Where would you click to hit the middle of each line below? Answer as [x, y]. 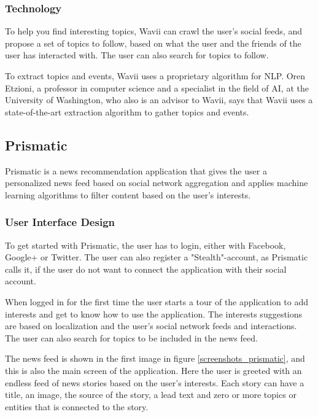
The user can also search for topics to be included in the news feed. [131, 337]
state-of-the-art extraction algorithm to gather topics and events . [127, 111]
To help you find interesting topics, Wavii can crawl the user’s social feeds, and [153, 31]
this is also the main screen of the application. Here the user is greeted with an [153, 370]
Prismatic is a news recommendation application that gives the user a [136, 170]
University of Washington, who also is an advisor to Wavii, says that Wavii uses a [159, 100]
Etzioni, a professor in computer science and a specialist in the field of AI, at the [157, 88]
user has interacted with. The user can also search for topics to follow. [137, 55]
